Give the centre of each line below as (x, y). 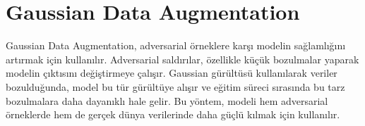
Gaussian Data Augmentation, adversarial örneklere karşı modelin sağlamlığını (176, 45)
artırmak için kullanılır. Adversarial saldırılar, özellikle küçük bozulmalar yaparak (182, 59)
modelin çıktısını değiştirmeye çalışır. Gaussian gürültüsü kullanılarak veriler (172, 73)
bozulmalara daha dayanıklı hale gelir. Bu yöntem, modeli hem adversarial (167, 100)
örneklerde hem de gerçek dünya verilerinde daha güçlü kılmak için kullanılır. (173, 114)
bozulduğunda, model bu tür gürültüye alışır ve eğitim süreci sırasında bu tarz (175, 86)
